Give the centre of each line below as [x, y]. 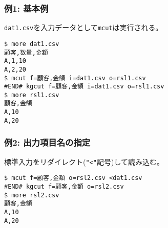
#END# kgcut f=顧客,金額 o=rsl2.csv [64, 186]
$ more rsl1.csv [32, 95]
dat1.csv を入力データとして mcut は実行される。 [83, 27]
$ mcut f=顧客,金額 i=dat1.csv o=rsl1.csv [75, 78]
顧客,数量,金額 [26, 52]
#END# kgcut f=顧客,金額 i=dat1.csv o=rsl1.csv [84, 87]
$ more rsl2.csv [32, 195]
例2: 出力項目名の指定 [47, 142]
